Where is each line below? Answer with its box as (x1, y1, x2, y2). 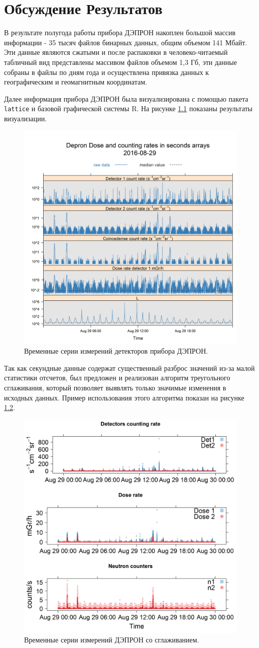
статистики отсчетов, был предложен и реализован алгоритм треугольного (4, 372, 230, 383)
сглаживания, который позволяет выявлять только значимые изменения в (4, 382, 226, 392)
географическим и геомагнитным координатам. (4, 76, 147, 87)
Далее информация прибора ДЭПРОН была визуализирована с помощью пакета (4, 93, 248, 104)
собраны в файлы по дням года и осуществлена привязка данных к (4, 66, 209, 77)
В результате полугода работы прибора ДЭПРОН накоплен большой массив (4, 27, 236, 38)
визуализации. (4, 113, 47, 123)
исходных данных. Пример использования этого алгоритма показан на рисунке (4, 392, 244, 402)
